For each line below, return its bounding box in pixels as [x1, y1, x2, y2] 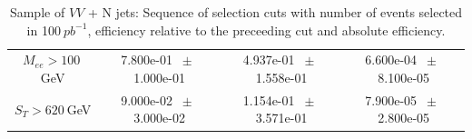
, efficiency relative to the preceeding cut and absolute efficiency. [87, 20, 446, 39]
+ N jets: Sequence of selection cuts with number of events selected [87, 3, 463, 21]
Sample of [9, 3, 65, 21]
